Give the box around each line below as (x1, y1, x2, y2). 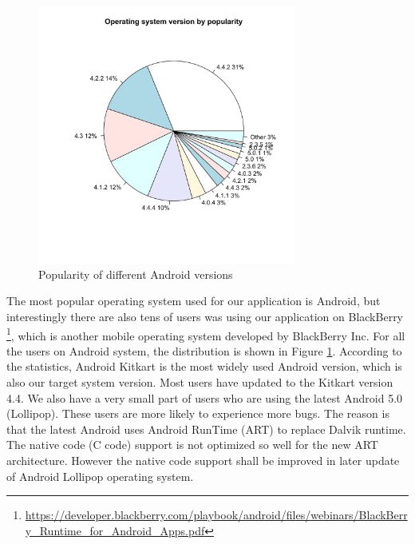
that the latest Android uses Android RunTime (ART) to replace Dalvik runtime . (6, 420, 406, 437)
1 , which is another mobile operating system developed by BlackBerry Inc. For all (6, 324, 405, 343)
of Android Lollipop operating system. (6, 467, 194, 484)
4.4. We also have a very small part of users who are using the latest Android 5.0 (6, 389, 403, 406)
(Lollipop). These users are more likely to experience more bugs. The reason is (6, 405, 389, 422)
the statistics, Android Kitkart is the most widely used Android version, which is (6, 358, 402, 375)
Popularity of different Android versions (38, 265, 233, 282)
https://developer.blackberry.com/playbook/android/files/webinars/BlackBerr (25, 506, 408, 523)
